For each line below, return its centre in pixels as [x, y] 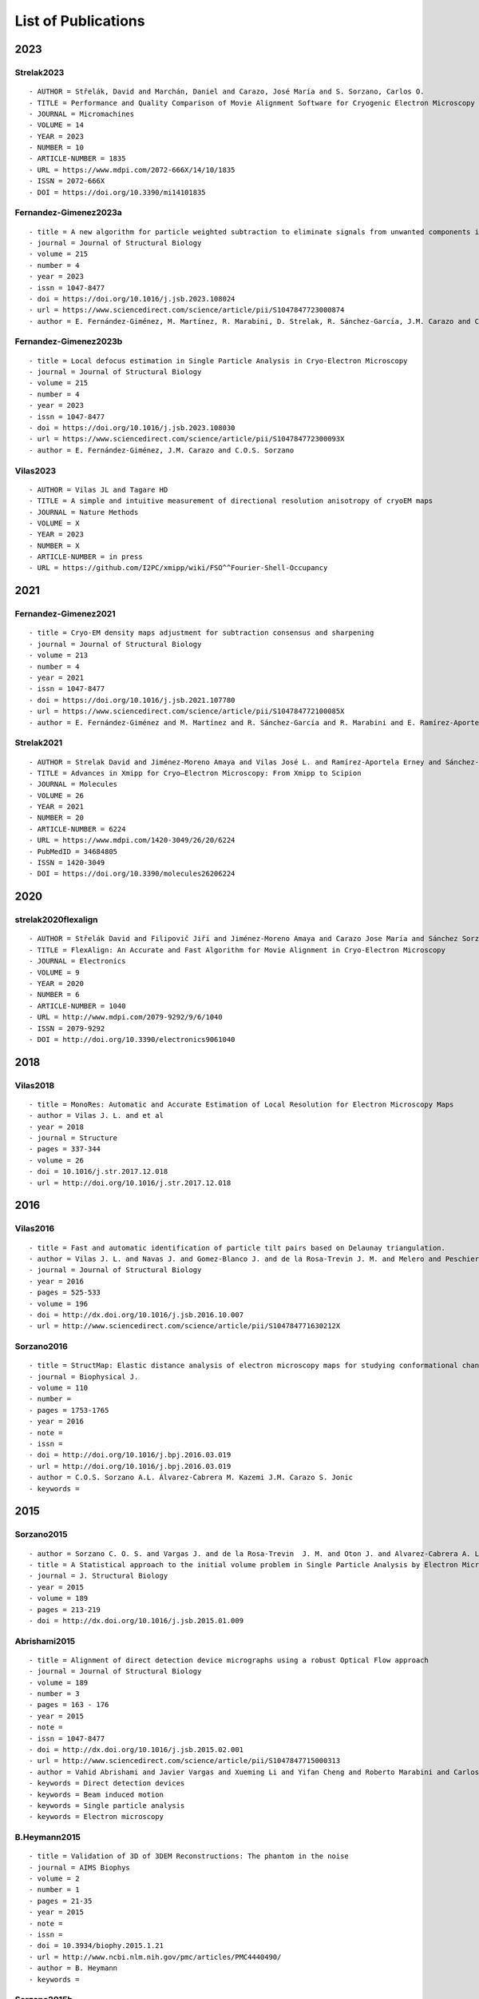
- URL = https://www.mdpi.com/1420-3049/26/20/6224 [132, 840]
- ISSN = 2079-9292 [67, 1028]
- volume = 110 [59, 1388]
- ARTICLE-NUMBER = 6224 [77, 829]
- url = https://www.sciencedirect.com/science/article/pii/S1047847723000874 [187, 310]
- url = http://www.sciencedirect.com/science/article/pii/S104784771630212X [185, 1326]
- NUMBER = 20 [56, 818]
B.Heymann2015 [48, 1837]
